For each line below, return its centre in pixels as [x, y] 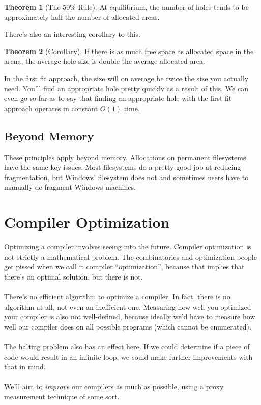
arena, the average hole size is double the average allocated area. [105, 61]
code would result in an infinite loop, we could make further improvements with [128, 356]
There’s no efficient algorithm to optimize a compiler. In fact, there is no [117, 297]
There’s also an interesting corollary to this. [72, 34]
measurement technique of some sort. [62, 396]
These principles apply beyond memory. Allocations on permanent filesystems [125, 157]
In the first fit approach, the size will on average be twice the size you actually [126, 78]
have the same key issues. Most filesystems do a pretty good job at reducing [123, 167]
